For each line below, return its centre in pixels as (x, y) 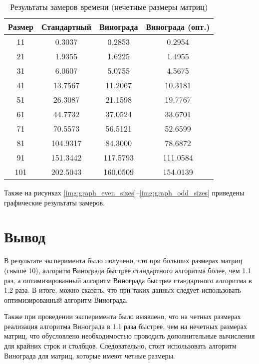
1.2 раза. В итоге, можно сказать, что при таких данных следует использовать (123, 290)
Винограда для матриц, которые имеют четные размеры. (90, 355)
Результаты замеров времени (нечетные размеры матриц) (109, 7)
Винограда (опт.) (178, 27)
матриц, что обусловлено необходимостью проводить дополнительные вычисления (129, 336)
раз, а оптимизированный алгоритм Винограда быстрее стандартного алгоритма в (128, 280)
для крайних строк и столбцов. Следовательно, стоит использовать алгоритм (120, 346)
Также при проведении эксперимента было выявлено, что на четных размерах (123, 316)
